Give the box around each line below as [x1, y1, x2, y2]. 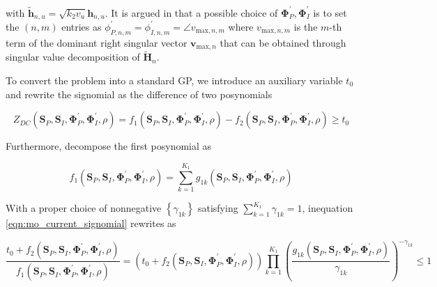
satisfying [197, 201, 238, 215]
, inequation [302, 201, 353, 215]
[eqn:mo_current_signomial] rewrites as [6, 216, 176, 231]
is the [293, 19, 318, 33]
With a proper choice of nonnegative [6, 201, 162, 215]
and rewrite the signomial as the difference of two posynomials [6, 86, 273, 101]
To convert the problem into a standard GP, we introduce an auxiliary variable [6, 73, 343, 88]
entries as [61, 19, 102, 33]
